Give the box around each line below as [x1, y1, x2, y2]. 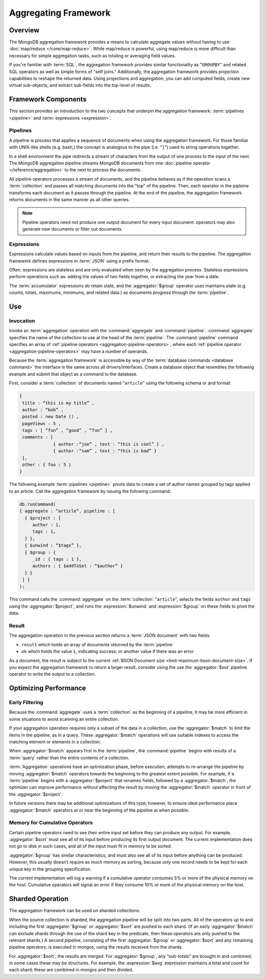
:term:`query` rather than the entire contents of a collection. [9, 755, 130, 761]
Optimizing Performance [9, 684, 86, 692]
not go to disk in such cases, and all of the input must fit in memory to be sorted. [9, 843, 172, 849]
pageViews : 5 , [22, 421, 61, 426]
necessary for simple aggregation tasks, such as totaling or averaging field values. [9, 53, 176, 58]
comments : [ [22, 434, 53, 440]
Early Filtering [9, 699, 44, 706]
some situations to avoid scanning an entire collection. [9, 716, 119, 722]
